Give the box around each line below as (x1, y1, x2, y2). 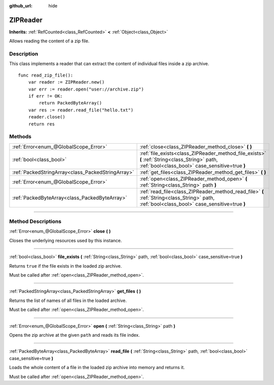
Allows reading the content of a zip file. (9, 38, 90, 44)
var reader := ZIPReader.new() (28, 80, 105, 85)
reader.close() (28, 114, 66, 120)
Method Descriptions (9, 218, 62, 225)
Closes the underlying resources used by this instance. (9, 237, 122, 243)
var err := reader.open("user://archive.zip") (28, 86, 144, 92)
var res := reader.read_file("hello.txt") (28, 107, 134, 113)
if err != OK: (28, 94, 63, 99)
